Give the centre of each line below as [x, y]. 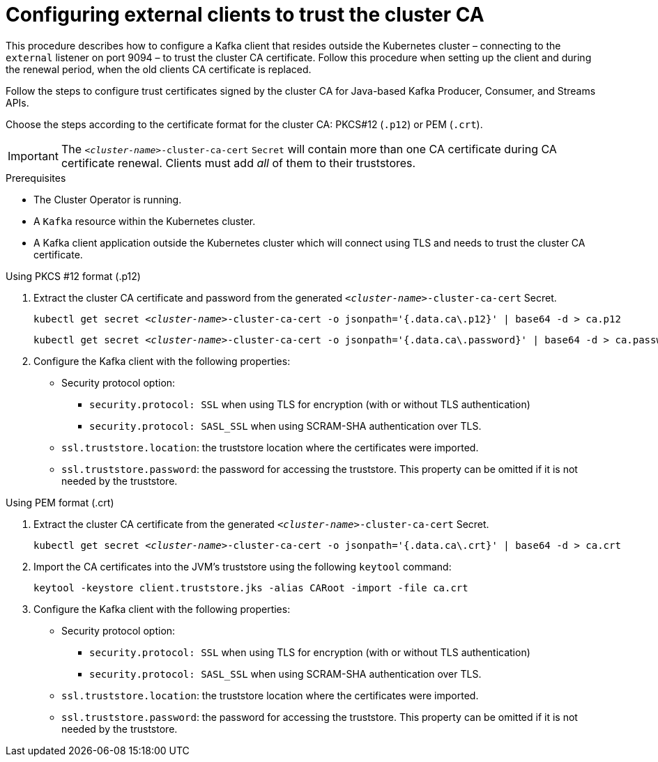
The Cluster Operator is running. [108, 199]
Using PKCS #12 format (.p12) [73, 276]
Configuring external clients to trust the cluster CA [245, 15]
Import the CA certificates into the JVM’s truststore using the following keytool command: [243, 566]
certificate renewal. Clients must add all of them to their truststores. [238, 163]
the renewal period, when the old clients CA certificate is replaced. [159, 69]
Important [33, 156]
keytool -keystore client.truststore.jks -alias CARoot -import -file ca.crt [251, 588]
